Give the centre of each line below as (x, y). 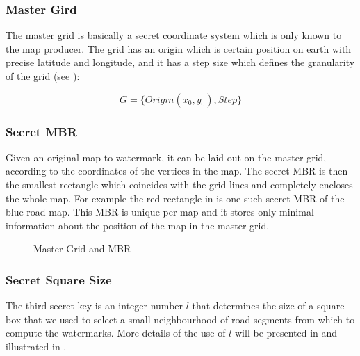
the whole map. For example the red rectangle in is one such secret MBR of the (175, 198)
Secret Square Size (59, 279)
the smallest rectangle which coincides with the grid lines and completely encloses (179, 184)
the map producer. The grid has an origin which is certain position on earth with (179, 48)
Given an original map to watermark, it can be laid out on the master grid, (166, 157)
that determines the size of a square (268, 306)
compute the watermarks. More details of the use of (116, 333)
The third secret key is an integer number (95, 306)
